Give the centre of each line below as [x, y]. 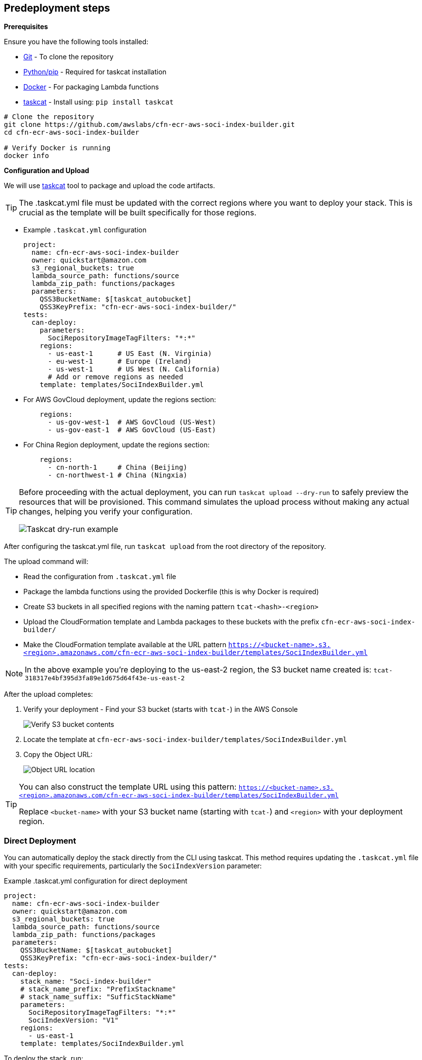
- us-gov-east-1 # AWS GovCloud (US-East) [132, 430]
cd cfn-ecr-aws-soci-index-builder [72, 132]
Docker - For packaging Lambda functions [91, 87]
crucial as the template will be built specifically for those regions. [138, 213]
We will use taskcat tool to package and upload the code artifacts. [110, 186]
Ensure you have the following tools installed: [76, 42]
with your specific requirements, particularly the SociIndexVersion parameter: [133, 866]
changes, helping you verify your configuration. [106, 512]
